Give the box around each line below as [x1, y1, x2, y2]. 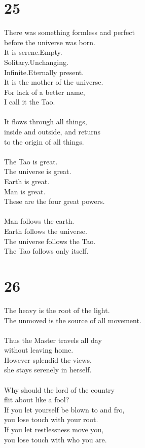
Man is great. [4, 186, 46, 196]
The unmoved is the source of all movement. [4, 315, 141, 325]
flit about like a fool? [4, 394, 69, 405]
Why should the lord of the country [4, 384, 115, 395]
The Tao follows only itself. [4, 246, 89, 256]
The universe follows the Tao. [4, 235, 96, 246]
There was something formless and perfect [4, 27, 135, 38]
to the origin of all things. [4, 136, 84, 147]
